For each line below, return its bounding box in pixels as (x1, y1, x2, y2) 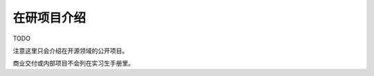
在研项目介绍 (12, 10, 87, 25)
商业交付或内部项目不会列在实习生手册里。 (12, 59, 134, 68)
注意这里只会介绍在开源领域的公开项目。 (12, 47, 128, 55)
